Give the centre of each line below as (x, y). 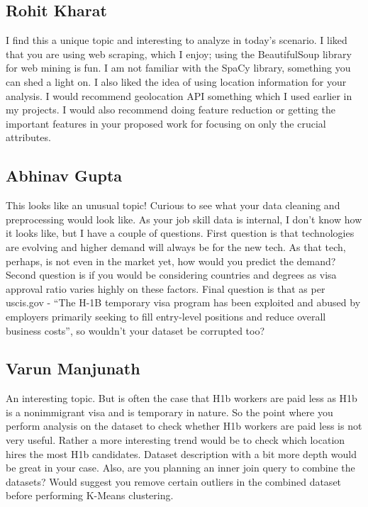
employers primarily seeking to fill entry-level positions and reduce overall (166, 316)
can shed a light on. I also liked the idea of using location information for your (176, 81)
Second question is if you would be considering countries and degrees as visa (171, 275)
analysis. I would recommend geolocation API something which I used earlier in (179, 95)
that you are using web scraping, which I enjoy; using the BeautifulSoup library (179, 54)
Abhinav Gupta (64, 175)
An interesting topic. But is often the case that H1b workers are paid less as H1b (182, 398)
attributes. (28, 137)
